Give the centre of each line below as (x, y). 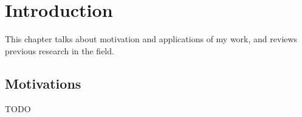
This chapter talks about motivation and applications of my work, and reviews (151, 39)
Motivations (43, 83)
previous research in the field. (60, 50)
